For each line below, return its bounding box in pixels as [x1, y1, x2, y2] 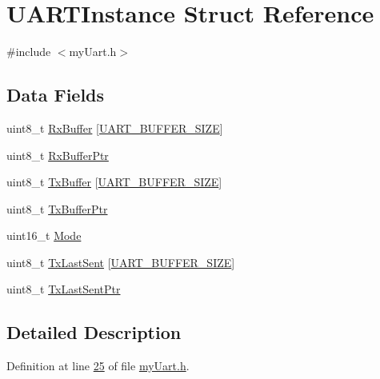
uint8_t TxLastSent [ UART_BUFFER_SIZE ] [6, 253, 235, 270]
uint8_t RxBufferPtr [6, 146, 109, 163]
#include [6, 43, 51, 60]
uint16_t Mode [6, 227, 82, 244]
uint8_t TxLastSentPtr [6, 281, 121, 297]
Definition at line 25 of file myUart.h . [6, 357, 190, 374]
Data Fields [6, 82, 105, 107]
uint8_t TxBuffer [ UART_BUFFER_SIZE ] [6, 174, 222, 190]
